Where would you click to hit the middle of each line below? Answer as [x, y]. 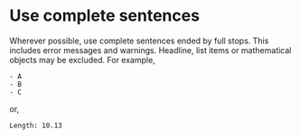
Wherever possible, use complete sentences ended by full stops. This [139, 41]
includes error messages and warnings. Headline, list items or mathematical [150, 50]
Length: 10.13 [36, 125]
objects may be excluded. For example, [82, 60]
